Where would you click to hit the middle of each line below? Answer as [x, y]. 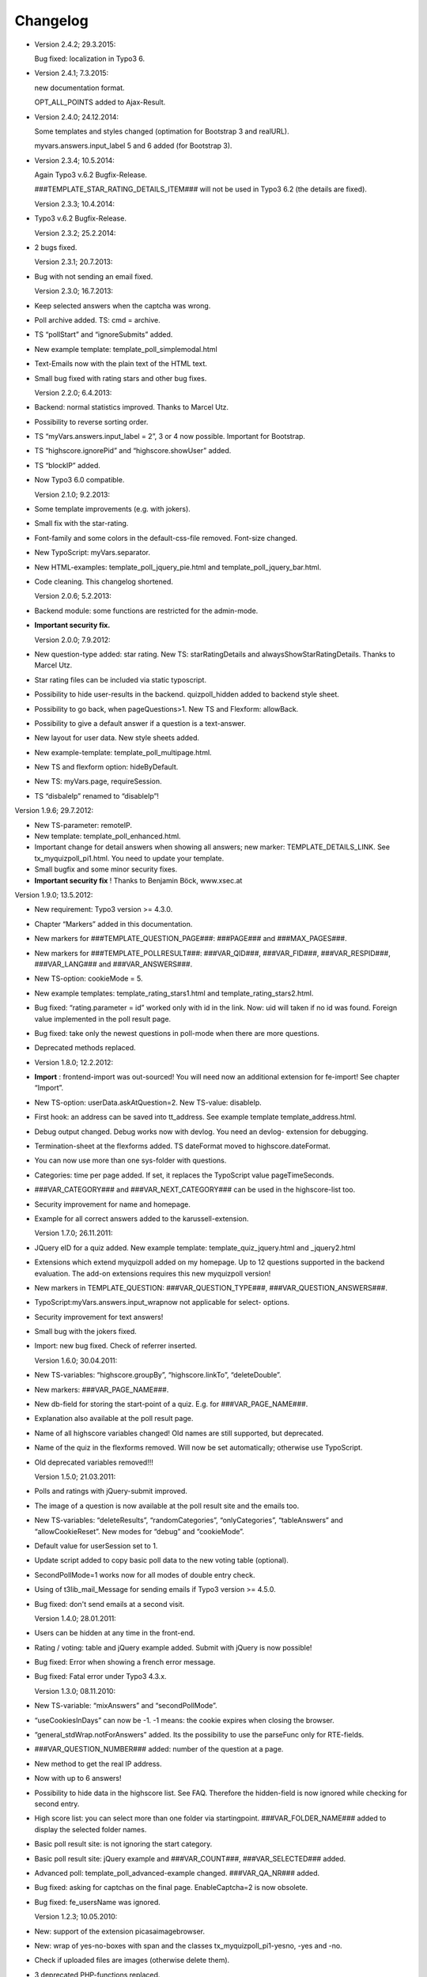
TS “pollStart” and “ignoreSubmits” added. [104, 335]
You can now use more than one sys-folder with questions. [130, 1160]
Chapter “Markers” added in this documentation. [113, 924]
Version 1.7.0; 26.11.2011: [74, 1233]
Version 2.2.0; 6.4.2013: [73, 392]
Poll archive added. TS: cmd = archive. [98, 319]
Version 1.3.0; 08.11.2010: [75, 1691]
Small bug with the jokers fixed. [86, 1332]
